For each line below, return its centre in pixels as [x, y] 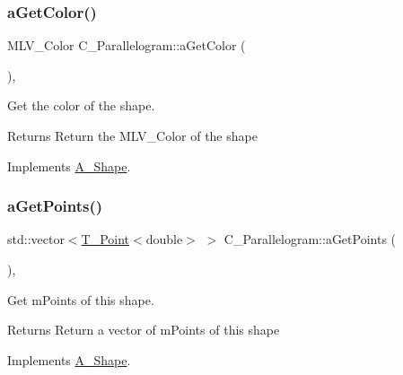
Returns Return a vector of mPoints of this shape [144, 330]
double [164, 239]
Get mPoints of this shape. [81, 299]
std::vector [36, 239]
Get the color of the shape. [81, 105]
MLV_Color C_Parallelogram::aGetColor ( [127, 45]
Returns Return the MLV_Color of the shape [132, 135]
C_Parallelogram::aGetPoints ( [310, 239]
